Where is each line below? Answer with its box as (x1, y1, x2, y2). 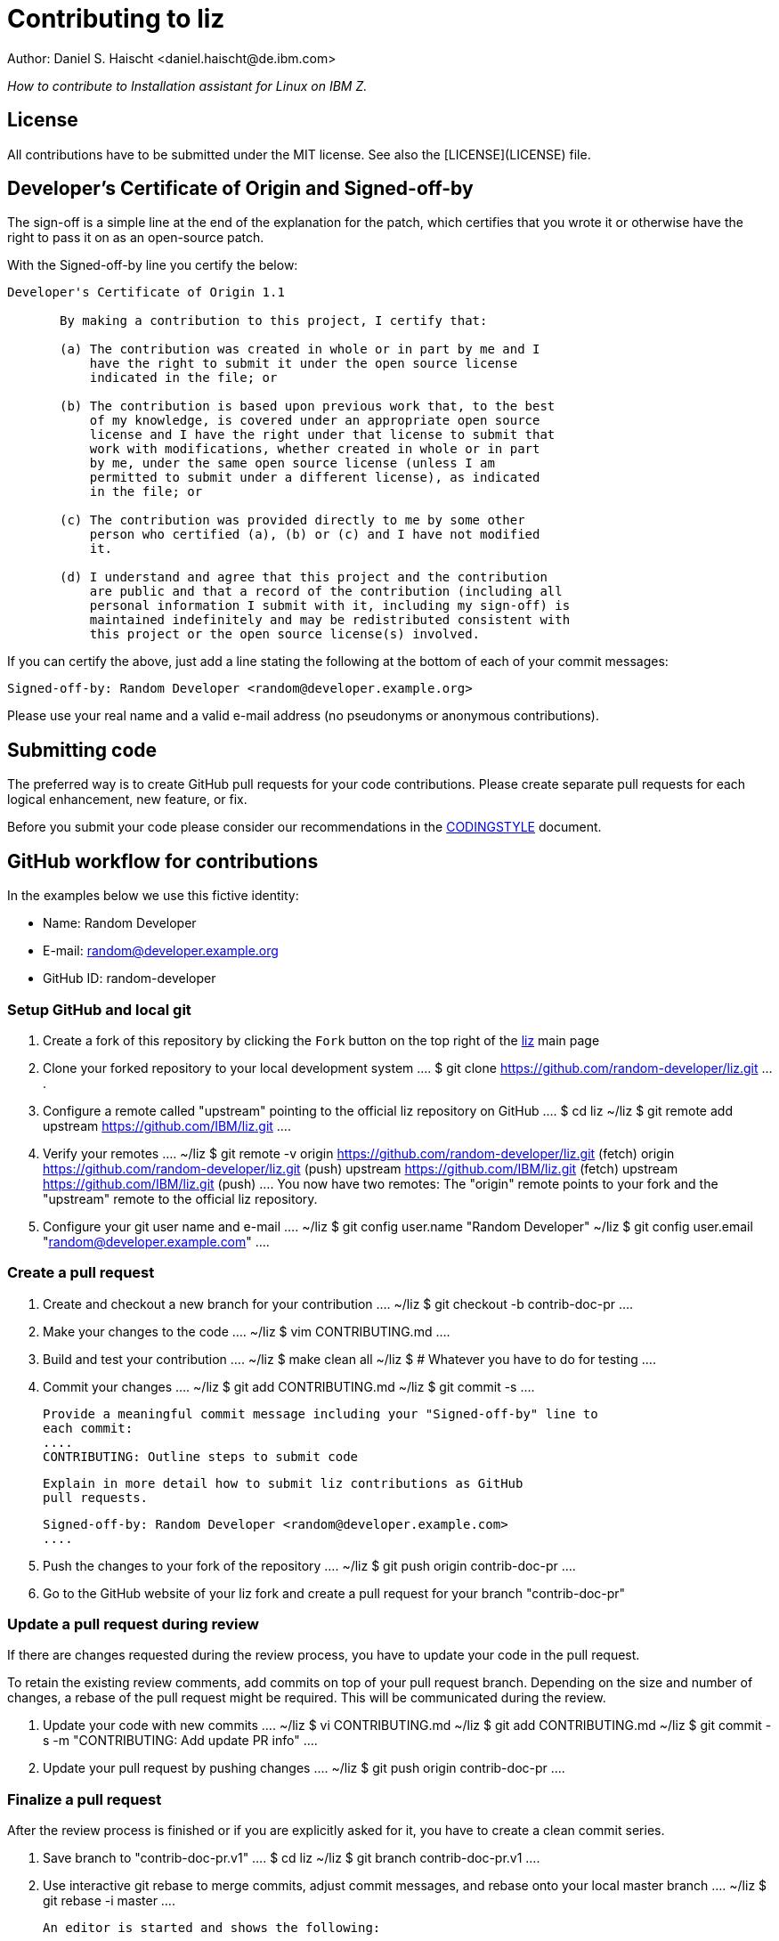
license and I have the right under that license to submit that (89, 427, 556, 443)
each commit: (43, 1420, 134, 1435)
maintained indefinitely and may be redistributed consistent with (89, 613, 571, 628)
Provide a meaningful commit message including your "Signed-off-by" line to (43, 1406, 598, 1421)
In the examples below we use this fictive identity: (7, 888, 299, 904)
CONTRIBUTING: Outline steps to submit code (43, 1449, 359, 1464)
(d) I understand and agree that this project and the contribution (60, 570, 548, 585)
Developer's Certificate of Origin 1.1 (7, 285, 285, 300)
